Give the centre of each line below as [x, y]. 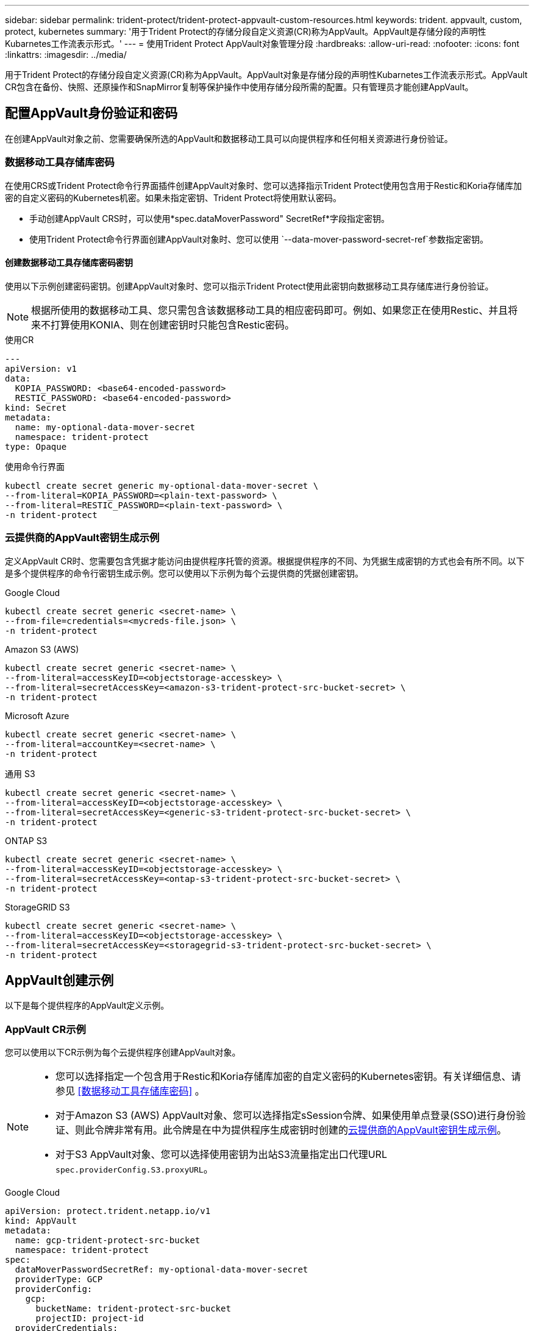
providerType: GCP [59, 1280]
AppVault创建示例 [59, 980]
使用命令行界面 [35, 466]
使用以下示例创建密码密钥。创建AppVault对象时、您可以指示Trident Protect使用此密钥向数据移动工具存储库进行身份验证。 [249, 286]
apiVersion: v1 [41, 368]
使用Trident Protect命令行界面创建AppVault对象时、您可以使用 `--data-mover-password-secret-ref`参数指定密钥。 [259, 239]
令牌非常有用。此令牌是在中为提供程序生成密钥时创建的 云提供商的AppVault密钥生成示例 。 [301, 1130]
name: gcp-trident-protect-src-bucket [108, 1240]
